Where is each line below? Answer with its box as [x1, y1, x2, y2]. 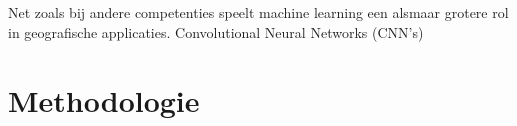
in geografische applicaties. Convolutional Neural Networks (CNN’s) [8, 21, 424, 42]
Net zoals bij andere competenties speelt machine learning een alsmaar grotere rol [8, 2, 509, 22]
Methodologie [8, 80, 200, 121]
